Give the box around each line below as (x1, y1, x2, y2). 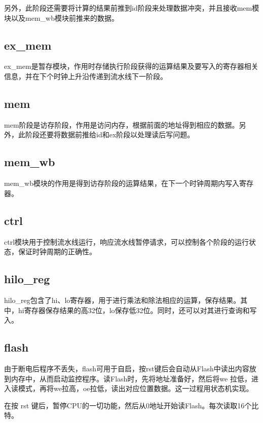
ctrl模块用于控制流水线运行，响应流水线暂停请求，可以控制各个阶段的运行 (4, 236, 249, 247)
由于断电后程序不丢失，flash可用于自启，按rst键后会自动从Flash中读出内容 (4, 363, 249, 373)
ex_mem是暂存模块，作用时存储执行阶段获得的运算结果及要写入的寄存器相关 (4, 61, 258, 71)
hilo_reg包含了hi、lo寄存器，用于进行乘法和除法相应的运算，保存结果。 (4, 294, 241, 305)
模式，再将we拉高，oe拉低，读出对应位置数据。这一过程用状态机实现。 (18, 383, 253, 394)
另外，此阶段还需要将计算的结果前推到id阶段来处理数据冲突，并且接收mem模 (4, 3, 259, 13)
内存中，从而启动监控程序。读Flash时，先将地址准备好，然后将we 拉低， (11, 373, 251, 383)
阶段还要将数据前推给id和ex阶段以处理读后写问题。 (25, 129, 195, 140)
